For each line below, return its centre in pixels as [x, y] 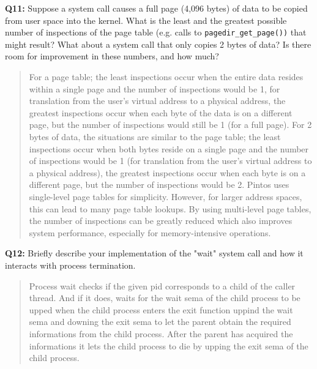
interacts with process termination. [70, 265]
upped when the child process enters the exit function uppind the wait [161, 309]
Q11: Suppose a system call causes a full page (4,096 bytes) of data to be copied [156, 8]
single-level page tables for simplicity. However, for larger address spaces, [166, 196]
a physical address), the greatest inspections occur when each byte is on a [167, 172]
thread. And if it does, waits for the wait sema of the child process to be [165, 298]
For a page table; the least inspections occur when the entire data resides [166, 77]
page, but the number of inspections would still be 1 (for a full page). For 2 [170, 125]
